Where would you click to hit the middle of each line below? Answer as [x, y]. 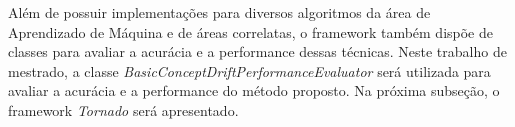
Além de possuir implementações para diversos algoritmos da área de [219, 12]
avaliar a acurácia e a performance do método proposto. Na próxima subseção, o [254, 90]
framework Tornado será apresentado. [123, 109]
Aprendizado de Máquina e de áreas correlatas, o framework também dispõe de [250, 31]
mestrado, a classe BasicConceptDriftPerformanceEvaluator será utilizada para [249, 70]
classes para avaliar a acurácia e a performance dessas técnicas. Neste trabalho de [257, 51]
